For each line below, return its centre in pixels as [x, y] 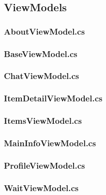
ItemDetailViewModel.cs [53, 98]
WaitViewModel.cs [41, 187]
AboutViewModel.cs [45, 31]
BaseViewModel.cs [41, 53]
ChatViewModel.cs [42, 76]
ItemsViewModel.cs [43, 121]
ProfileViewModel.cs [45, 165]
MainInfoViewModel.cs [50, 143]
